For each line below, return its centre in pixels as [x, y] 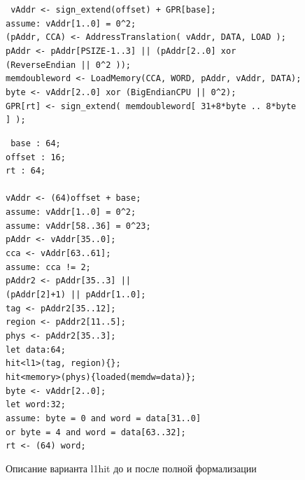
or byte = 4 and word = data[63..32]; [96, 432]
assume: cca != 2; [48, 267]
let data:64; [36, 350]
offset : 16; [36, 157]
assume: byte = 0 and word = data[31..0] [104, 418]
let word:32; [36, 405]
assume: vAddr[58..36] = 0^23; [78, 226]
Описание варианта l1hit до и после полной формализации [131, 468]
